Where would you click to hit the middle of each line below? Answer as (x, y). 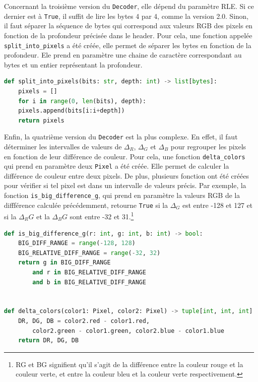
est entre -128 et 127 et (217, 205)
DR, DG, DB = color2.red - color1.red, (84, 321)
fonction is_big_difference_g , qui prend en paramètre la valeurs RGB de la (122, 195)
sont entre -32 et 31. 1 (102, 216)
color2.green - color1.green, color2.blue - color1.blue (128, 331)
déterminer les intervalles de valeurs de (63, 146)
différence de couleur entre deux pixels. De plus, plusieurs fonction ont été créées (127, 175)
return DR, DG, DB (48, 341)
